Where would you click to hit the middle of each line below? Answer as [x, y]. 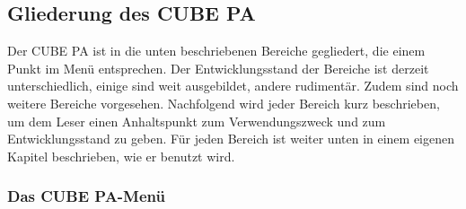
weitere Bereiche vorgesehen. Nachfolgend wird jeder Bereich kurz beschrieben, [224, 103]
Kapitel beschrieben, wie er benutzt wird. [121, 156]
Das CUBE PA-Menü [86, 196]
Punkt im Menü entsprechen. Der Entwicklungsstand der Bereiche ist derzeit [218, 68]
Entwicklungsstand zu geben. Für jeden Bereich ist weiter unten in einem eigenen [231, 139]
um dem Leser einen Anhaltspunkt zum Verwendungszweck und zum [197, 121]
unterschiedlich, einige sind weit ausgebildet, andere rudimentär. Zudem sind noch [233, 86]
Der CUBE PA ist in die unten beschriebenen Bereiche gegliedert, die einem [216, 51]
